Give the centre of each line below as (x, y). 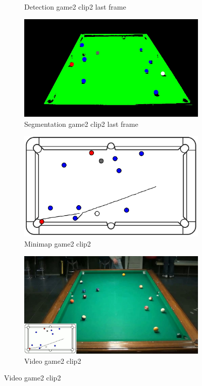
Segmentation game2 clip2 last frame (81, 124)
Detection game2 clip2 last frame (75, 7)
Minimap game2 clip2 (58, 244)
